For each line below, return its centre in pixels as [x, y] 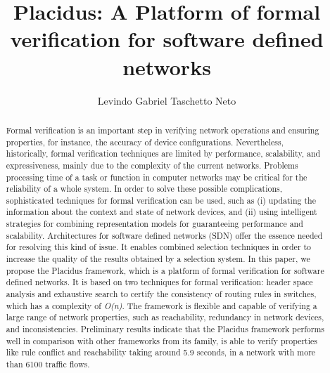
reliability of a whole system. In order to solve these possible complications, [144, 189]
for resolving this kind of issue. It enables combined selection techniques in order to [159, 247]
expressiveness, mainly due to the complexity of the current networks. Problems [152, 165]
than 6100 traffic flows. [48, 364]
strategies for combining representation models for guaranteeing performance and [154, 224]
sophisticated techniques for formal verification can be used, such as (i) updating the [161, 200]
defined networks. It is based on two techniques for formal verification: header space [159, 282]
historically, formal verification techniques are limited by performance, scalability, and [163, 153]
